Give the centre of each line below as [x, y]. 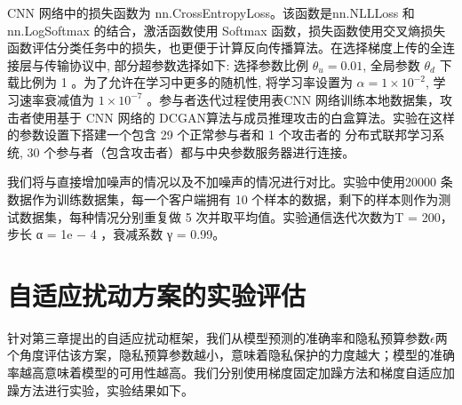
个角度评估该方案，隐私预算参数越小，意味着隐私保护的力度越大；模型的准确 [231, 355]
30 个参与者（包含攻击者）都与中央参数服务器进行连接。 [191, 151]
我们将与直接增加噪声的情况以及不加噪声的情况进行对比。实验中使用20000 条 [230, 182]
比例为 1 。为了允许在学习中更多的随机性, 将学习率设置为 [186, 82]
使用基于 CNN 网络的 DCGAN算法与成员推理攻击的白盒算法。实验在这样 [243, 117]
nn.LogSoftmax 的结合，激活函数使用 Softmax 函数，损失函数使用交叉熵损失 [227, 30]
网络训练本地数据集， [377, 99]
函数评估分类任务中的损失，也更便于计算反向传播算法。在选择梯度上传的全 [225, 48]
